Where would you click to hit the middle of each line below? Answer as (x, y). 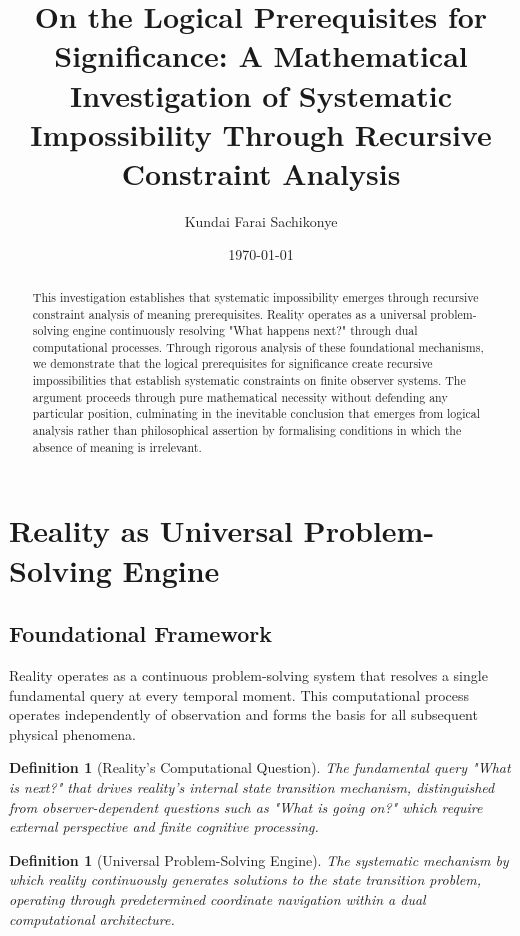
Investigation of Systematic (261, 94)
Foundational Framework (140, 633)
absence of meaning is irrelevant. (117, 446)
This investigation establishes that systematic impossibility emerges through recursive (255, 296)
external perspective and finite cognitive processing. (164, 826)
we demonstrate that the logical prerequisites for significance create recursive (232, 363)
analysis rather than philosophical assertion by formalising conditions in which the (247, 430)
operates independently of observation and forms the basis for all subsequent (243, 714)
